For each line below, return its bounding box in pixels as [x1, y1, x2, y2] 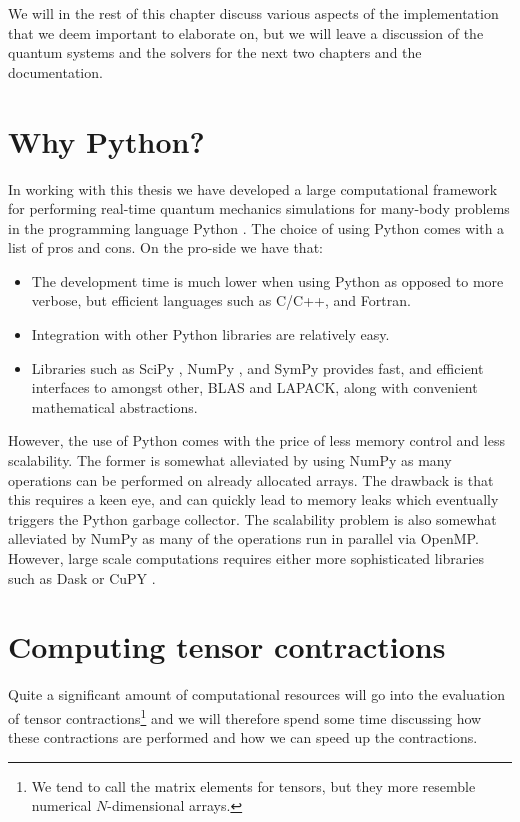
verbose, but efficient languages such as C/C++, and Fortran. [31, 290, 411, 311]
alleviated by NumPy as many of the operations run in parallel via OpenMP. [8, 528, 479, 549]
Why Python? [8, 120, 205, 161]
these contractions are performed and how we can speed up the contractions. [8, 727, 478, 748]
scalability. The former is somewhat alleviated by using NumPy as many [8, 450, 452, 471]
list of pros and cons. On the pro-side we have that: [8, 237, 323, 258]
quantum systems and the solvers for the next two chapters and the [8, 42, 422, 63]
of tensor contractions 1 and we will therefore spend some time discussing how [8, 704, 482, 728]
